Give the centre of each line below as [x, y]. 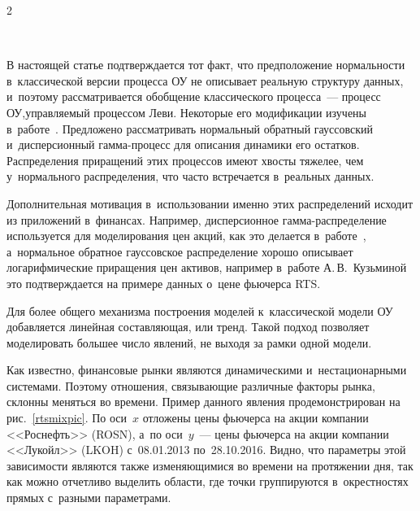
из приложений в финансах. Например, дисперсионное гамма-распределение [197, 219]
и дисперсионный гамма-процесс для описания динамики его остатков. [183, 144]
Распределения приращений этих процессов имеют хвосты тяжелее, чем [185, 160]
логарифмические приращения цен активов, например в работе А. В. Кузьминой [207, 267]
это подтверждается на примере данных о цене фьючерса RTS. [164, 283]
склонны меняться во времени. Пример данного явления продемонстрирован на [204, 402]
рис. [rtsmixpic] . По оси [67, 418]
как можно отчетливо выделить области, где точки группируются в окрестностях [208, 481]
